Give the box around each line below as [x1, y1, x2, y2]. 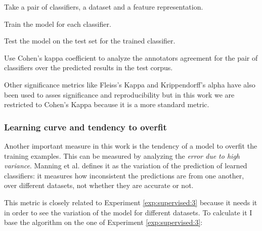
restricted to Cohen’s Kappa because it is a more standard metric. [4, 99, 209, 110]
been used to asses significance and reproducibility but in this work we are [4, 89, 235, 100]
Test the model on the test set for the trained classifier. [4, 35, 176, 46]
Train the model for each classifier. [4, 18, 111, 29]
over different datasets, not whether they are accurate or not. [4, 180, 194, 191]
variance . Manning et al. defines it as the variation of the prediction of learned [4, 160, 247, 171]
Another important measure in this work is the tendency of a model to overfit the [4, 140, 257, 151]
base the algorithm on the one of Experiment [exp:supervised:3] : [4, 217, 203, 227]
